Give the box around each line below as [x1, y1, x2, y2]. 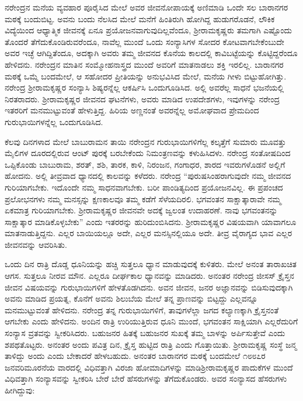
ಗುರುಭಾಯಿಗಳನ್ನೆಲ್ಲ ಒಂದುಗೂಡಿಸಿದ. [5, 115, 103, 127]
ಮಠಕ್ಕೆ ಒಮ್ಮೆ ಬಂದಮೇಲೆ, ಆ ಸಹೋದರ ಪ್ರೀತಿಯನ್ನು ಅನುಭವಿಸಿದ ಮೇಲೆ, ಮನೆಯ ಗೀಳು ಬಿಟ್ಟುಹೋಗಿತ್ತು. [5, 70, 287, 82]
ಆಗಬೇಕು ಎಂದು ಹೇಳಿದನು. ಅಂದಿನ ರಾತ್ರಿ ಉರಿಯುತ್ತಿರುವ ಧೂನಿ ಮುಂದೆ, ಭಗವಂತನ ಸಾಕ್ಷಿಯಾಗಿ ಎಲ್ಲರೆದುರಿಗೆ [5, 315, 298, 327]
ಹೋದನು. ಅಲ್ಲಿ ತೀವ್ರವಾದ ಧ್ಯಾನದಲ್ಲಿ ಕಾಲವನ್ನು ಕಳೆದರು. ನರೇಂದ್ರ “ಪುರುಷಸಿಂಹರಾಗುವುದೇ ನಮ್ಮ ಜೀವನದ [5, 170, 291, 182]
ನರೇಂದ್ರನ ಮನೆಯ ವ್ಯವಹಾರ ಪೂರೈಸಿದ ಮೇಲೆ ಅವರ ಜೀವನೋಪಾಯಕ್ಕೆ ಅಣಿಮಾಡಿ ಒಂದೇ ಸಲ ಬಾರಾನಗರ [5, 1, 288, 13]
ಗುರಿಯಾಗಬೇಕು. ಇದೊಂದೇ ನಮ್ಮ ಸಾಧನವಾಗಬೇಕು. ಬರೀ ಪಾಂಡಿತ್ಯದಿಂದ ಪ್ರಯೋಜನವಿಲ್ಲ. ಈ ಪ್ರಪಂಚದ [5, 181, 283, 193]
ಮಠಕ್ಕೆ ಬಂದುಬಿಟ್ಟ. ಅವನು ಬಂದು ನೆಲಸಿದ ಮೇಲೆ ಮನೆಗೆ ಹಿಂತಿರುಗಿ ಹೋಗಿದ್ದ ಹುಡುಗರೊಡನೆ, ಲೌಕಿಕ [5, 12, 275, 25]
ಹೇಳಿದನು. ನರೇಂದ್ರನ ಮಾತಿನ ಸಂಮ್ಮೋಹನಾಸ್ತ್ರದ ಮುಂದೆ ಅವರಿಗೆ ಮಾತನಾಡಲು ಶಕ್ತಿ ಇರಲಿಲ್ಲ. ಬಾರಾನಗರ [5, 58, 284, 70]
